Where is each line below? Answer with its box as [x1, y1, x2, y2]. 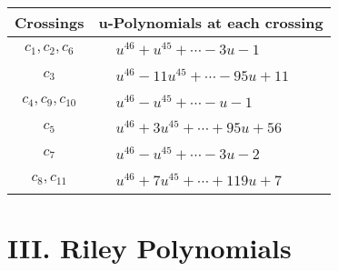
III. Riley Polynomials [7, 229, 292, 266]
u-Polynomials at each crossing [98, 12, 323, 33]
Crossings [15, 12, 84, 33]
